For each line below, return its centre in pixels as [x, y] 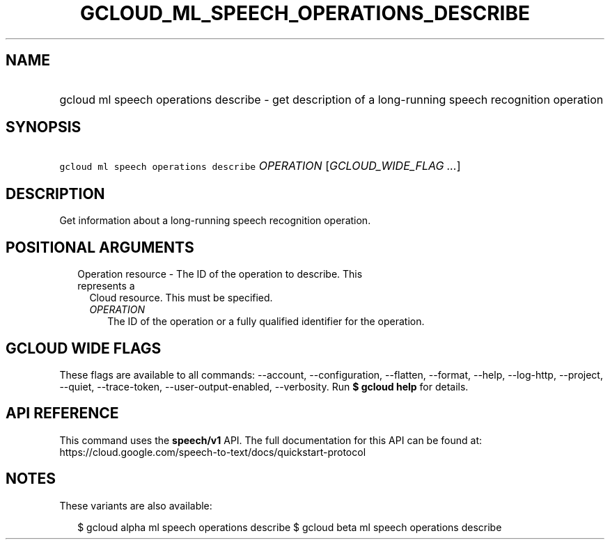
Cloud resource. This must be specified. [181, 298]
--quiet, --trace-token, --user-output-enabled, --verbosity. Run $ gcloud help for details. [264, 386]
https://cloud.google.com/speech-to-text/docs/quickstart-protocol [213, 452]
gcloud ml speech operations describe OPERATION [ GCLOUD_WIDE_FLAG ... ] [260, 166]
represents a [106, 286]
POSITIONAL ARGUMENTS [100, 247]
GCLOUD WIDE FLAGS [84, 348]
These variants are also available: [136, 505]
